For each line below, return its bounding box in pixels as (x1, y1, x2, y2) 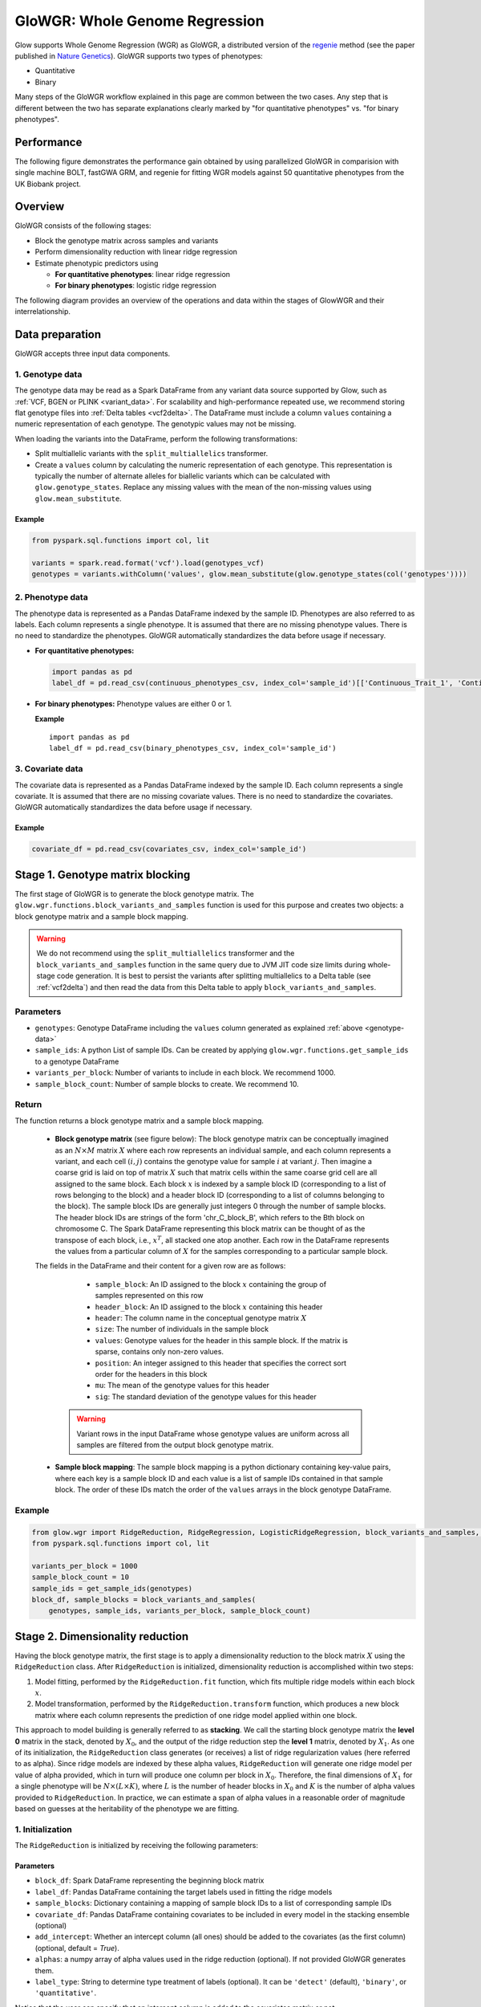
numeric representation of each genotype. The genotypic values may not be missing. (14, 419, 297, 429)
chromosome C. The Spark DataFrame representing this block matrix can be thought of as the (55, 1224, 366, 1234)
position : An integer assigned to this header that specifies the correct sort (95, 1358, 347, 1368)
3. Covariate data (14, 763, 83, 775)
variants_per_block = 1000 (31, 1561, 138, 1570)
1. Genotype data (14, 368, 83, 380)
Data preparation (14, 328, 102, 341)
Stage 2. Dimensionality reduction (14, 1630, 188, 1643)
